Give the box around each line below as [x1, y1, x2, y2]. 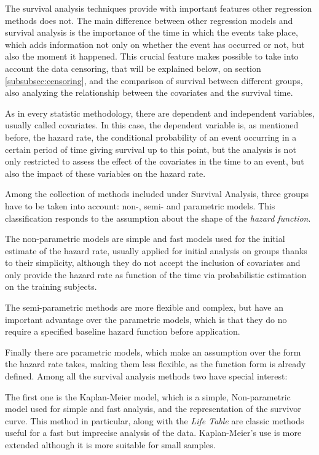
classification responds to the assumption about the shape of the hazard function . [5, 211, 311, 224]
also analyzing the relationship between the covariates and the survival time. [5, 86, 293, 99]
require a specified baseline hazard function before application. [5, 325, 240, 338]
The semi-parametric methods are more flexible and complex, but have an [5, 301, 283, 314]
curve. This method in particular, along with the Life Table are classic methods [5, 414, 304, 427]
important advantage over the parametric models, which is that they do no [5, 313, 287, 325]
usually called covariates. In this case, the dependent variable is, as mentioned [5, 119, 299, 131]
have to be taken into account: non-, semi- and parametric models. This [5, 199, 275, 212]
